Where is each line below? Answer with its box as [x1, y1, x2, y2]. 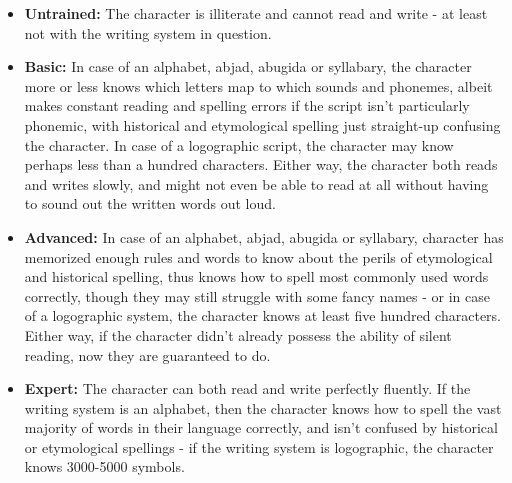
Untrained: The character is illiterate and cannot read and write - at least [24, 3, 488, 23]
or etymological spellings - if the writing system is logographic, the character [24, 436, 494, 457]
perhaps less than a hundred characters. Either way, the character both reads [24, 154, 498, 175]
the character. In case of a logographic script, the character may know [24, 134, 454, 155]
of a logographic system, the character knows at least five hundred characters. [24, 305, 501, 326]
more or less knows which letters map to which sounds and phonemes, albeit [24, 75, 493, 96]
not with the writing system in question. [24, 22, 272, 43]
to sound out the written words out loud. [24, 193, 276, 214]
